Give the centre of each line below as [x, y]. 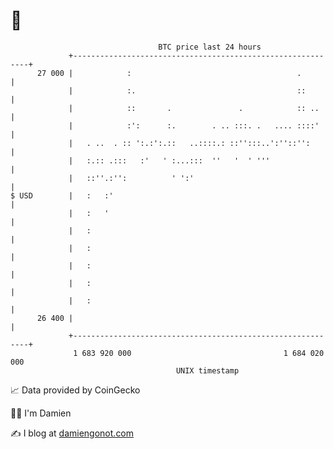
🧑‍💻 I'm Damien [41, 413]
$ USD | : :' [62, 195]
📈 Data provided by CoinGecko [75, 390]
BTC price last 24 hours [210, 47]
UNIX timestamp [207, 370]
